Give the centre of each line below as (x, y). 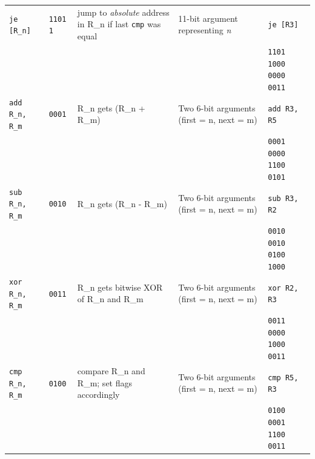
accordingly (98, 395)
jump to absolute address (123, 12)
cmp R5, (283, 378)
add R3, (283, 109)
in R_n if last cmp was (119, 24)
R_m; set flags (105, 382)
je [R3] (283, 25)
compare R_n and (111, 371)
